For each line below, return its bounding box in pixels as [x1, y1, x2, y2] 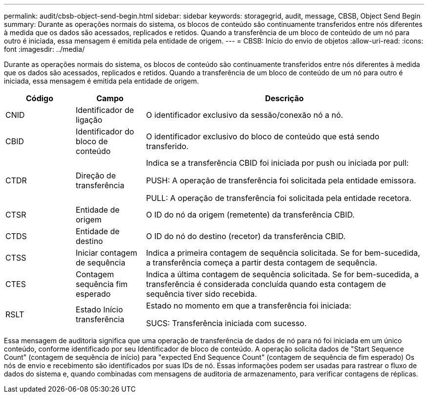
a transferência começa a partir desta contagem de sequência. [146, 258, 378, 267]
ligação [75, 115, 103, 125]
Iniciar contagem [75, 248, 137, 258]
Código [25, 93, 53, 103]
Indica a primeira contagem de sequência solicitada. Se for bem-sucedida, [146, 248, 420, 258]
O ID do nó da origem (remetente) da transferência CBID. [146, 210, 355, 220]
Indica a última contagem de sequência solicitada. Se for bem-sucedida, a [146, 269, 419, 279]
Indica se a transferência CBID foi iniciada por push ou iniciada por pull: [146, 158, 409, 168]
